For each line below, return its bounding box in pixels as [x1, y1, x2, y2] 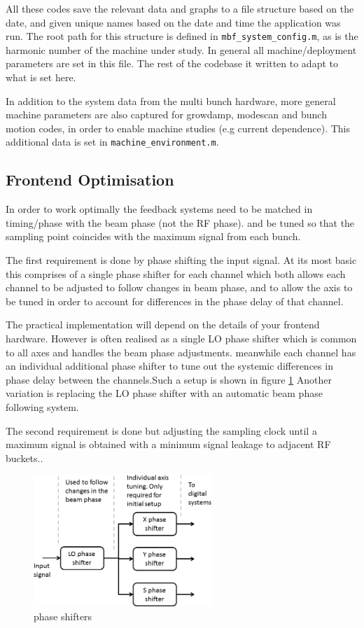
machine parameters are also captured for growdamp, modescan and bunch [6, 107, 327, 122]
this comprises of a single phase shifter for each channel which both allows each [6, 266, 346, 281]
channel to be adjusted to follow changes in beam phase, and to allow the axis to [6, 280, 353, 295]
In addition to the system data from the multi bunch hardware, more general [6, 93, 336, 108]
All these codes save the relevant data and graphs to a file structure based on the [6, 1, 354, 15]
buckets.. [6, 450, 43, 465]
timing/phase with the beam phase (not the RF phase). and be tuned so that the [6, 215, 355, 230]
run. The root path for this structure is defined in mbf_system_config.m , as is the [6, 29, 358, 43]
